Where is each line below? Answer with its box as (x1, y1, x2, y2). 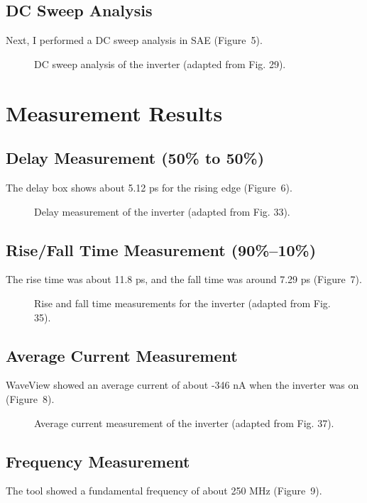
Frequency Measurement (6, 450, 190, 472)
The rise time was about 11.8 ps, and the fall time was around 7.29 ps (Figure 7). (6, 272, 362, 287)
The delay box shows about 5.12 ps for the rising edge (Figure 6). (6, 179, 292, 194)
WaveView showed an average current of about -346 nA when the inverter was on (6, 377, 359, 392)
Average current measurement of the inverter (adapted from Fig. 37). (34, 415, 334, 430)
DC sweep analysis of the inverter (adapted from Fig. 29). (34, 56, 286, 71)
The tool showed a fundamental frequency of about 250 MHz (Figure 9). (6, 483, 322, 498)
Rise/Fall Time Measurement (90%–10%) (6, 238, 317, 260)
